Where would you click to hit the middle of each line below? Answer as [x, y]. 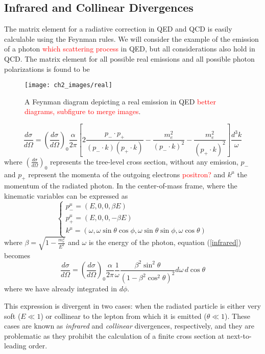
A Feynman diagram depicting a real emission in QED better [120, 101]
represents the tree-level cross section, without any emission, [144, 161]
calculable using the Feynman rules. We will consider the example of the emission [131, 38]
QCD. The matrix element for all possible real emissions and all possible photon [129, 58]
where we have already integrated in [61, 289]
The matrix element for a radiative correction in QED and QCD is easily [118, 29]
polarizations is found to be [47, 69]
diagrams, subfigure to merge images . [83, 111]
